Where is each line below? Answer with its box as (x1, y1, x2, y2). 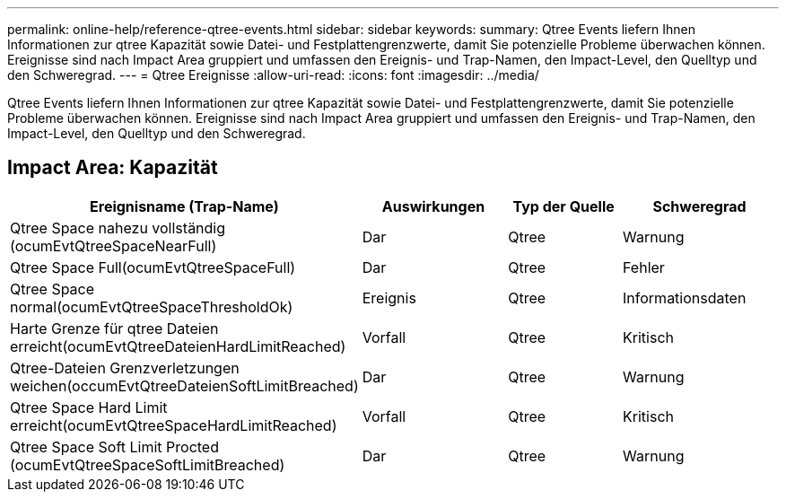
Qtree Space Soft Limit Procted (10, 437, 219, 456)
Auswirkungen (381, 197, 485, 215)
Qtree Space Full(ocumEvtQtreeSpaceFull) (10, 258, 296, 276)
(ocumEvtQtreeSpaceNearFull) (10, 236, 217, 255)
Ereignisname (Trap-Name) (90, 197, 279, 215)
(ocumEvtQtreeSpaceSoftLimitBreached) (10, 455, 285, 474)
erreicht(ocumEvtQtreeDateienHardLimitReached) (10, 337, 346, 355)
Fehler (623, 258, 665, 276)
